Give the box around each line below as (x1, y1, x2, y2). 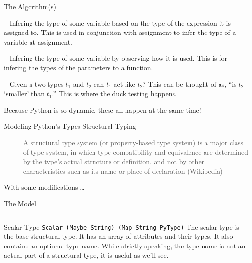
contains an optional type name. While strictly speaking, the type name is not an (4, 240, 246, 250)
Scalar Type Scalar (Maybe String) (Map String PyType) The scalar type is (4, 221, 239, 231)
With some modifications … (4, 182, 85, 192)
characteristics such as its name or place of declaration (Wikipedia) (23, 165, 223, 176)
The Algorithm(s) (4, 1, 56, 11)
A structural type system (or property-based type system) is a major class (23, 137, 244, 147)
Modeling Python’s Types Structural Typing (4, 121, 136, 131)
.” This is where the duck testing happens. (52, 88, 177, 99)
